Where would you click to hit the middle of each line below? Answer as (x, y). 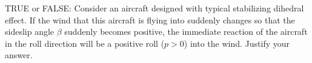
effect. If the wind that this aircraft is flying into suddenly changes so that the (150, 19)
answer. (19, 55)
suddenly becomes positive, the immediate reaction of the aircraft (186, 31)
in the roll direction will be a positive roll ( (85, 43)
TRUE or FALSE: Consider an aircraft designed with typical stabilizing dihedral (154, 8)
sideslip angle (30, 31)
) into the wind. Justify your (237, 43)
